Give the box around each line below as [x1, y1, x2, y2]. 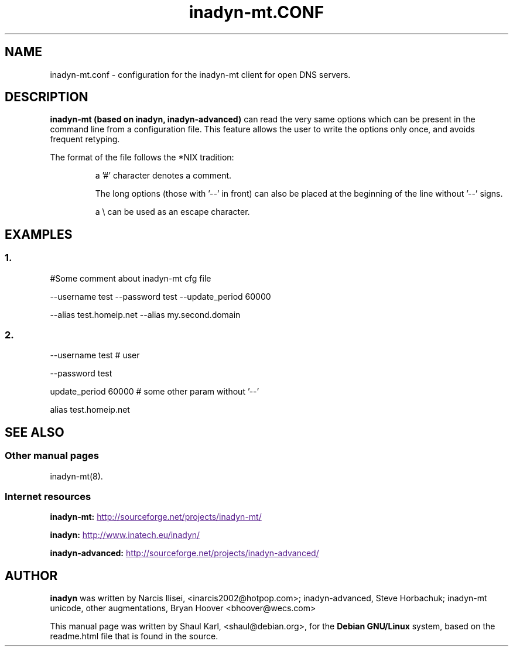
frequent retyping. [50, 134, 120, 145]
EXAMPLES [5, 227, 73, 242]
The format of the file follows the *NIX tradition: [50, 152, 234, 163]
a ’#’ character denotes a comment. [95, 170, 232, 181]
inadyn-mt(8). [50, 471, 103, 481]
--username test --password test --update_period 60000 [50, 291, 271, 301]
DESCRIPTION [5, 90, 88, 105]
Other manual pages [5, 450, 99, 462]
